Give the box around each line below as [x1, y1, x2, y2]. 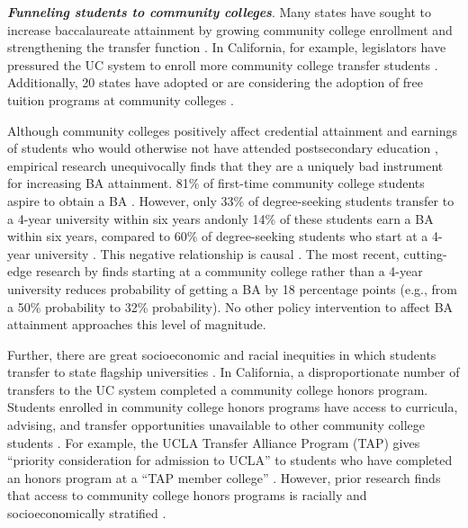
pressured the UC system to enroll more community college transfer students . [7, 55, 438, 74]
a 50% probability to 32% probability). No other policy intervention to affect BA [7, 297, 454, 316]
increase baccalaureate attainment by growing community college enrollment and [7, 20, 453, 39]
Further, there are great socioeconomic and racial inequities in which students [7, 345, 436, 363]
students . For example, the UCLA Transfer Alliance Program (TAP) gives [7, 433, 420, 452]
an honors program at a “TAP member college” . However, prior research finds [7, 468, 441, 487]
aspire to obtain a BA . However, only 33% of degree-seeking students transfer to [7, 191, 454, 210]
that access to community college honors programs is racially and [7, 486, 367, 505]
